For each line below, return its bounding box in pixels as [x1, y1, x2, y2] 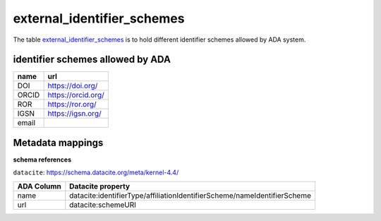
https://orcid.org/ [47, 90, 105, 100]
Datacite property [69, 181, 131, 191]
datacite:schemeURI [69, 200, 137, 210]
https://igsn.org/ [47, 109, 102, 119]
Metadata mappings [13, 136, 104, 148]
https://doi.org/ [47, 81, 98, 91]
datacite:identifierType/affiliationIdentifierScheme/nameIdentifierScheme [69, 191, 312, 201]
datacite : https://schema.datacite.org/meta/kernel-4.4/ [13, 168, 179, 177]
